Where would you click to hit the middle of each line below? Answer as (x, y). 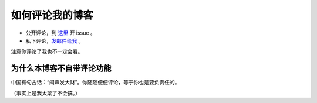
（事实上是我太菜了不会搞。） (45, 93)
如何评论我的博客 (52, 15)
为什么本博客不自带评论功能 (61, 68)
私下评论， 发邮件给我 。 (55, 40)
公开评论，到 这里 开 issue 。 (61, 33)
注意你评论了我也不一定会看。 (47, 51)
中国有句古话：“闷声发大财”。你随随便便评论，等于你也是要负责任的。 (95, 83)
